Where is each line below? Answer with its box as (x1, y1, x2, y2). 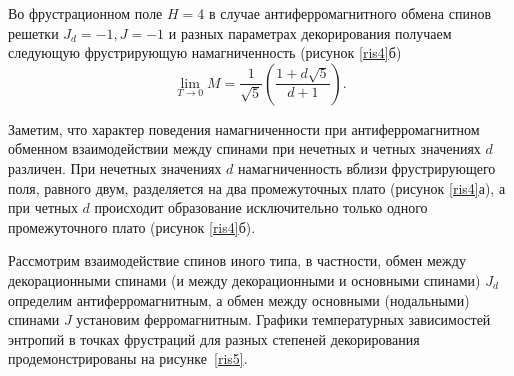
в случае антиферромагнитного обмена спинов (208, 3, 491, 23)
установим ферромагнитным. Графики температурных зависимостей (76, 309, 491, 330)
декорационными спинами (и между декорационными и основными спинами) (8, 269, 481, 290)
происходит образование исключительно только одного (94, 197, 428, 218)
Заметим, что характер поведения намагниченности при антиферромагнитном (8, 118, 480, 139)
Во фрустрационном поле (8, 3, 163, 23)
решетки (8, 22, 59, 43)
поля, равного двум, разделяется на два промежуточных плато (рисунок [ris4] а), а (8, 177, 506, 198)
